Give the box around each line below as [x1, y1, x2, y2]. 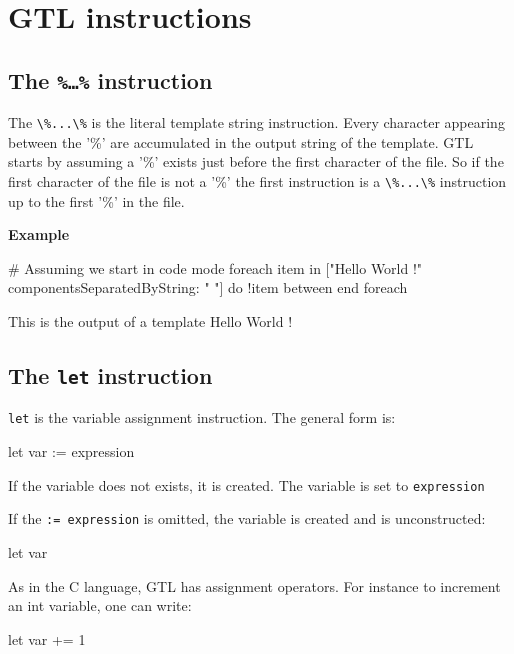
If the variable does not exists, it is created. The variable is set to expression [8, 474, 485, 495]
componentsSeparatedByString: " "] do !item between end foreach [8, 277, 408, 298]
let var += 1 [8, 628, 86, 649]
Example [8, 224, 70, 245]
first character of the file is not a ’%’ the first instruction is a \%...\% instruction [8, 171, 507, 191]
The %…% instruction [8, 64, 213, 95]
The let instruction [8, 360, 213, 391]
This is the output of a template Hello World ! [8, 311, 293, 332]
